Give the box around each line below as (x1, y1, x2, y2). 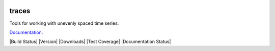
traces (9, 7, 31, 15)
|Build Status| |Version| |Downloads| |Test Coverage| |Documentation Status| (9, 38, 171, 45)
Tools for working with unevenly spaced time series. (9, 20, 119, 26)
